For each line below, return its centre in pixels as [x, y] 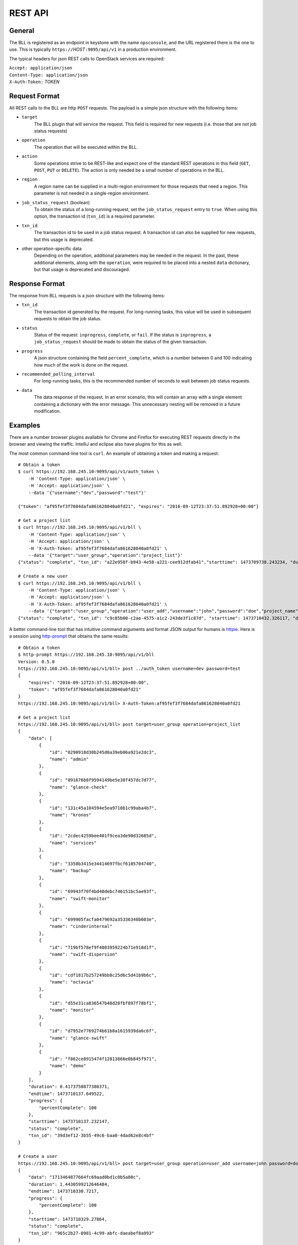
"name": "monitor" [72, 1010]
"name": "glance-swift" [78, 1038]
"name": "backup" [71, 871]
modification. [47, 411]
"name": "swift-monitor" [80, 898]
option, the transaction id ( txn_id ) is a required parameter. [95, 216]
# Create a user [38, 1156]
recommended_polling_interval [58, 374]
